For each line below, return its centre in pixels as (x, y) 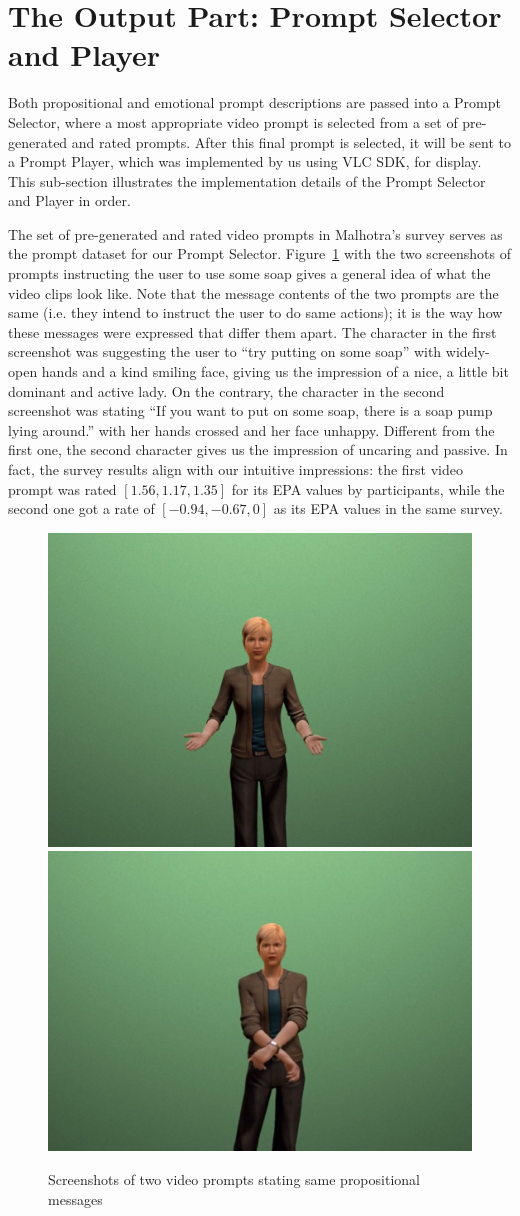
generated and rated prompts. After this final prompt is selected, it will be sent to (260, 141)
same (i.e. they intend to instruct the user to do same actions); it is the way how (255, 312)
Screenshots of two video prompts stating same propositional (234, 1179)
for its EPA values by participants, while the (368, 488)
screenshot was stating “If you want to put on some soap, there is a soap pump (250, 410)
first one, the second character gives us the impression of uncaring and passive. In (258, 449)
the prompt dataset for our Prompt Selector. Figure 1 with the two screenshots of (260, 253)
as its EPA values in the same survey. (388, 508)
